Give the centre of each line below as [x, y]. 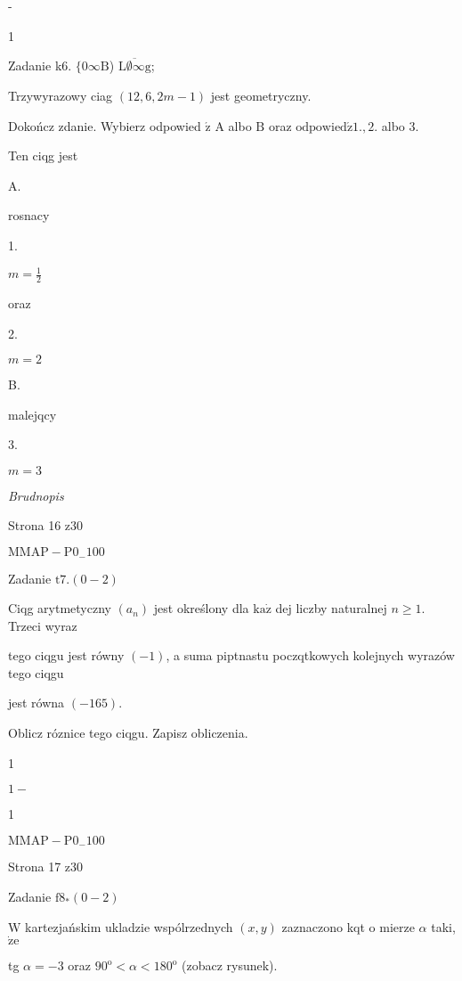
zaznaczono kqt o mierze [348, 926]
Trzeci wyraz [43, 625]
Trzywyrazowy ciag [61, 95]
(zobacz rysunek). [229, 965]
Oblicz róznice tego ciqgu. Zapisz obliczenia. [128, 733]
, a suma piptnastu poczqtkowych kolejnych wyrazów [310, 655]
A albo [233, 125]
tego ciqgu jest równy [66, 655]
